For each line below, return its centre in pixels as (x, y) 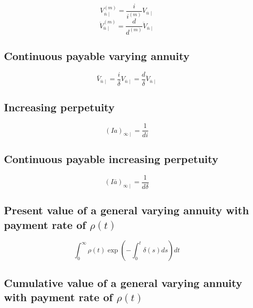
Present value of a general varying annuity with (126, 210)
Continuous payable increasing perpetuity (111, 158)
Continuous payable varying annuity (97, 56)
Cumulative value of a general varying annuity (123, 282)
